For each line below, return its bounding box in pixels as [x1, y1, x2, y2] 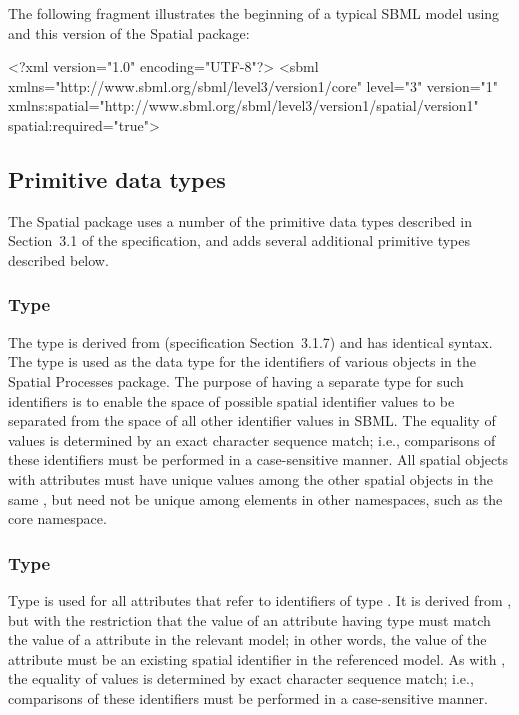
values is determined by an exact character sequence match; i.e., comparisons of [8, 429, 496, 450]
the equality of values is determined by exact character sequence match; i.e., [8, 668, 474, 689]
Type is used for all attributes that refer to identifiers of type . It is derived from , [8, 589, 512, 610]
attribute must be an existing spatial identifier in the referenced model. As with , [8, 648, 506, 669]
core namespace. [8, 508, 107, 529]
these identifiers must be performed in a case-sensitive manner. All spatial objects [8, 449, 509, 470]
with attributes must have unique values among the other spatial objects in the [8, 468, 494, 489]
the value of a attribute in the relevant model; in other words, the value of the [8, 629, 487, 650]
